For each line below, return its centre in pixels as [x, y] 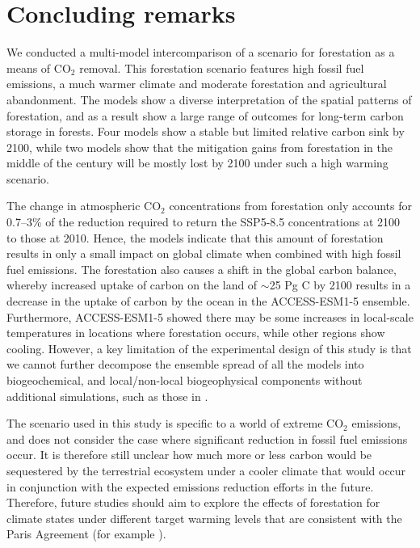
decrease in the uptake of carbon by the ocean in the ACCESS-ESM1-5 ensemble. [208, 301]
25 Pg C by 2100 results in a [340, 285]
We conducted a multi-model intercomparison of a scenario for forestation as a [201, 52]
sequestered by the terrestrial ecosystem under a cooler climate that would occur [206, 470]
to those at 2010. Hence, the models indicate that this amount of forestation [195, 237]
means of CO [39, 67]
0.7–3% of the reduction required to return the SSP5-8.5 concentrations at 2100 [204, 222]
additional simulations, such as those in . [107, 396]
